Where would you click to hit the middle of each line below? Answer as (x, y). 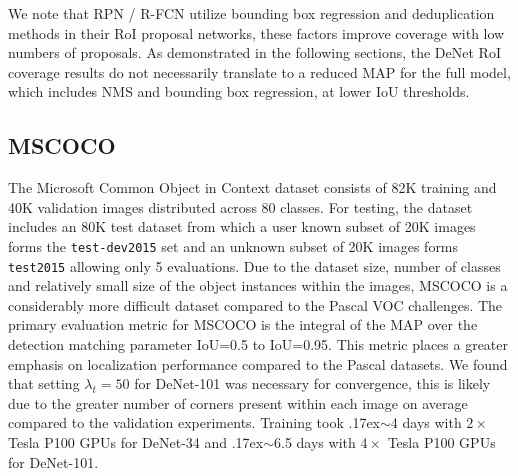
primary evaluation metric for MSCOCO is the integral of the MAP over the (243, 324)
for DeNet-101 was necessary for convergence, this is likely (312, 383)
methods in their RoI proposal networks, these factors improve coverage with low (256, 32)
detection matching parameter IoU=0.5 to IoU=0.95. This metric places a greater (258, 344)
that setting (44, 383)
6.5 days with (315, 442)
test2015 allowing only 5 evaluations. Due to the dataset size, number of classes (254, 265)
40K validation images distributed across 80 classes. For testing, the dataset (240, 206)
